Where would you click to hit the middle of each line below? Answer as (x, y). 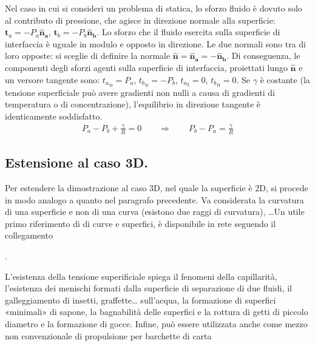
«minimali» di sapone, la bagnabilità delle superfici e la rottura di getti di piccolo (157, 312)
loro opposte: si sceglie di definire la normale (88, 56)
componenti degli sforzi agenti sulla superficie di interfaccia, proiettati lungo (146, 67)
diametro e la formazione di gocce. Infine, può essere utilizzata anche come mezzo (156, 323)
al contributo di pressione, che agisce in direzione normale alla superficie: (140, 20)
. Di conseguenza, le (263, 56)
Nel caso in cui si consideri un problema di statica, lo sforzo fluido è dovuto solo (154, 8)
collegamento (29, 235)
